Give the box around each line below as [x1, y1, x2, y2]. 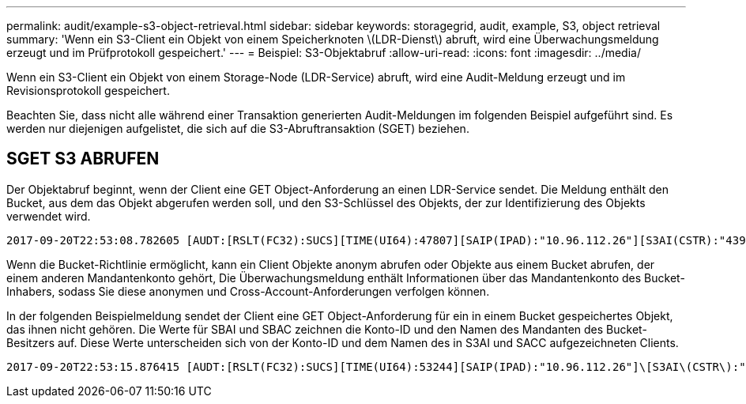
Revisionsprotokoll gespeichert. [6, 84, 170, 97]
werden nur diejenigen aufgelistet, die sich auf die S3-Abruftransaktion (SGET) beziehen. [6, 122, 469, 135]
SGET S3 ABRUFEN [6, 149, 160, 169]
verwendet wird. [6, 209, 91, 223]
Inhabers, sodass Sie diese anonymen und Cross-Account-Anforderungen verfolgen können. [6, 284, 490, 298]
